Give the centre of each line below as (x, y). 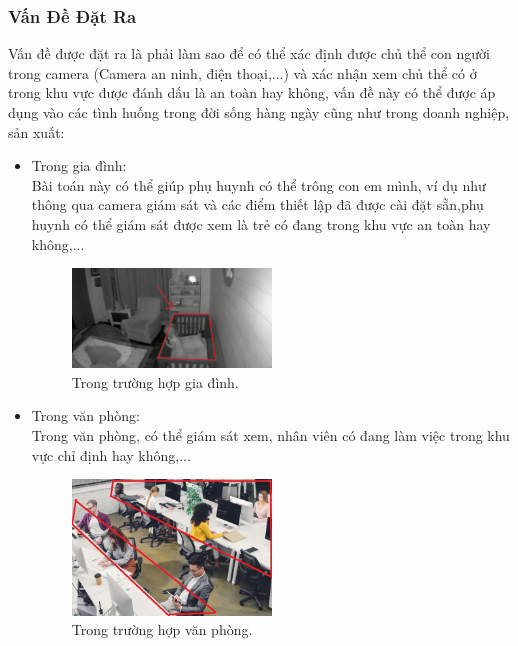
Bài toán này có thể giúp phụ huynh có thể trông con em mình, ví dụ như (258, 184)
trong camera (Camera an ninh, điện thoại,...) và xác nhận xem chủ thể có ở (242, 72)
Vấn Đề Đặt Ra (72, 15)
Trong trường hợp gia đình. (155, 381)
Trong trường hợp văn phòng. (162, 629)
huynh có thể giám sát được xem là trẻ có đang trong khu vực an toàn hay (261, 223)
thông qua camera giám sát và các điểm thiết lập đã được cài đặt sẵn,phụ (257, 204)
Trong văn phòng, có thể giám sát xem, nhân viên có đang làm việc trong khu (270, 434)
